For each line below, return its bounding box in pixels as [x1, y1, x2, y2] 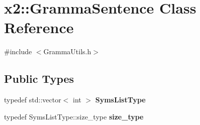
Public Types [4, 71, 74, 86]
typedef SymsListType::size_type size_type [4, 111, 144, 121]
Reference [4, 17, 74, 38]
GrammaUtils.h [43, 46, 91, 57]
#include [4, 46, 32, 57]
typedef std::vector [4, 94, 61, 105]
